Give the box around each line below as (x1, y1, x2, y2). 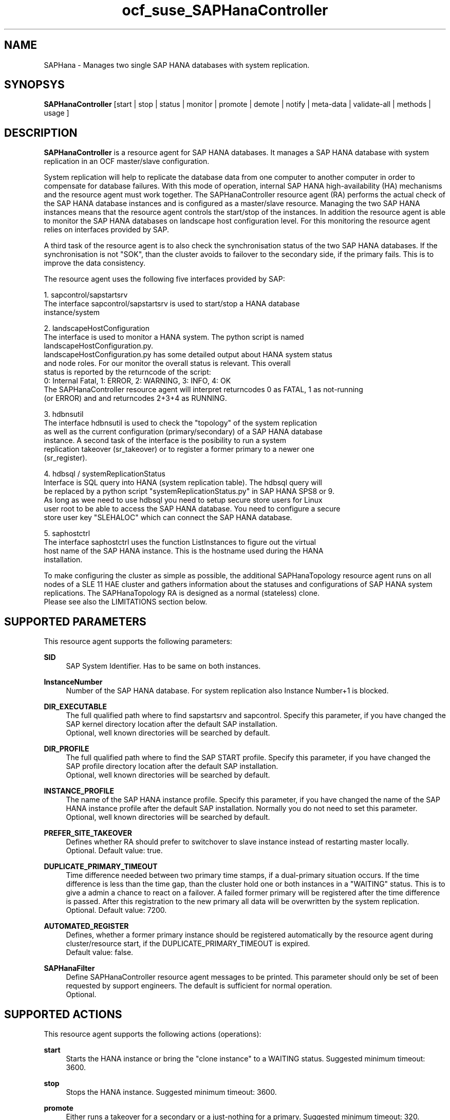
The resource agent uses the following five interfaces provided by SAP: (44, 274, 285, 284)
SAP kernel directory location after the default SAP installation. (66, 720, 278, 729)
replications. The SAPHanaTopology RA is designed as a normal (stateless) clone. (44, 589, 320, 598)
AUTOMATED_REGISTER (44, 922, 129, 931)
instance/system (44, 308, 100, 317)
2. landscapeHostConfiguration (44, 324, 149, 333)
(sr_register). (44, 453, 87, 463)
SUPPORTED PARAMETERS (4, 615, 146, 628)
